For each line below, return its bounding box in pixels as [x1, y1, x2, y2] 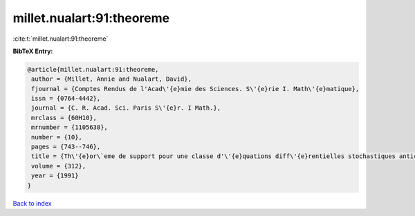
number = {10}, [31, 133, 83, 141]
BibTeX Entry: [12, 47, 53, 55]
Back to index [12, 199, 52, 207]
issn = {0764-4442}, [31, 95, 101, 103]
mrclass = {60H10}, [31, 114, 97, 121]
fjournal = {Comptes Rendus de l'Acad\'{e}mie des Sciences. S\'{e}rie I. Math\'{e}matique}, [31, 85, 360, 92]
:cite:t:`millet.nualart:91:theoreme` [12, 35, 109, 43]
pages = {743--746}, [31, 143, 101, 151]
